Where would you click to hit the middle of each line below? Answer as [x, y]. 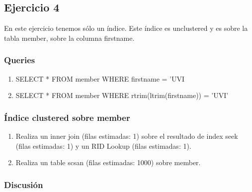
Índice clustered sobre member [67, 117]
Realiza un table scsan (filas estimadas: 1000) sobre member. [108, 162]
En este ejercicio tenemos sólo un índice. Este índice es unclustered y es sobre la [126, 28]
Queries [20, 60]
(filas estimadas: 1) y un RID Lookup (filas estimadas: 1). [103, 145]
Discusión [24, 184]
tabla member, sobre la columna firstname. [69, 38]
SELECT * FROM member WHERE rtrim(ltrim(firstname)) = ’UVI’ [122, 95]
